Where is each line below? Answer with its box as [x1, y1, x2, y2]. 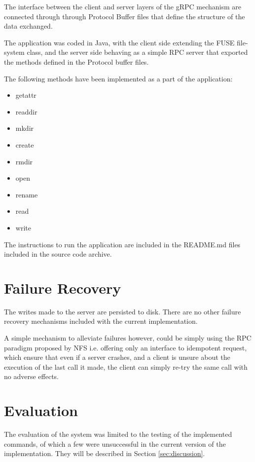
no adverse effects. [4, 371, 59, 382]
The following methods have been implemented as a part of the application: [4, 73, 233, 83]
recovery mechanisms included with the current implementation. [4, 316, 198, 326]
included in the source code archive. [4, 249, 112, 259]
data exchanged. [4, 21, 53, 31]
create [15, 139, 34, 150]
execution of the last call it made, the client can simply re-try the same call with [4, 361, 248, 372]
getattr [15, 90, 36, 100]
